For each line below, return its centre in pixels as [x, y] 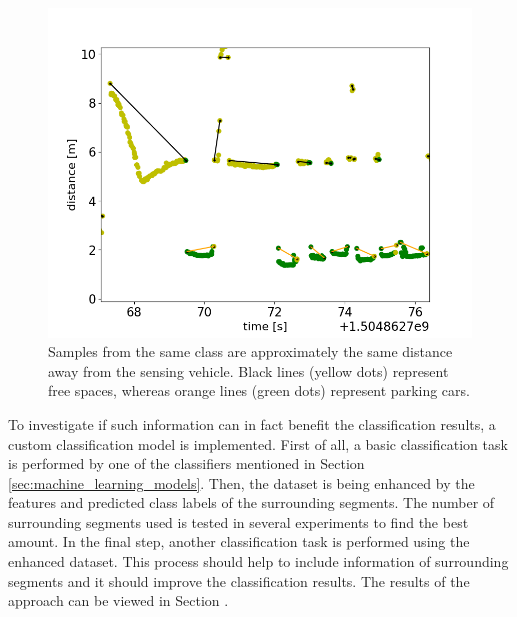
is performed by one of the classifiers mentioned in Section [186, 463]
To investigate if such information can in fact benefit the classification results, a [252, 423]
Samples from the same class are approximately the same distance [250, 351]
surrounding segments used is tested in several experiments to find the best [238, 521]
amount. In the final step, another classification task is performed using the [239, 541]
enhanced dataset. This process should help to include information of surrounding [258, 561]
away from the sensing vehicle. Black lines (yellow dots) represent [248, 370]
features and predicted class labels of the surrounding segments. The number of [251, 502]
